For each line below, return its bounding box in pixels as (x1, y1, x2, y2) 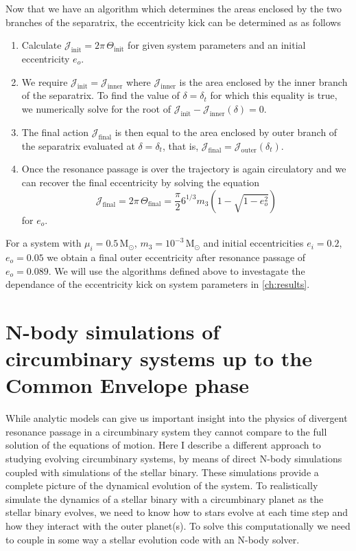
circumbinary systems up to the (5, 344, 312, 372)
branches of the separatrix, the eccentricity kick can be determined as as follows (5, 14, 341, 29)
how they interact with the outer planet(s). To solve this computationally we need (5, 518, 351, 532)
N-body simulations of (5, 317, 220, 345)
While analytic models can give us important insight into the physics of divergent (5, 411, 348, 425)
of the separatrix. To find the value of (21, 88, 180, 102)
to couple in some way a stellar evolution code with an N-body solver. (5, 532, 300, 546)
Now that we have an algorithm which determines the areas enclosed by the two (5, 1, 342, 15)
